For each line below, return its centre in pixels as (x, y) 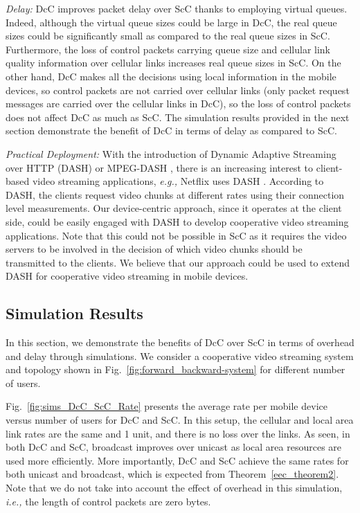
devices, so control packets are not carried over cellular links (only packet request (178, 90)
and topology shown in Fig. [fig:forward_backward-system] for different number (175, 369)
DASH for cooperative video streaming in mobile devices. (127, 276)
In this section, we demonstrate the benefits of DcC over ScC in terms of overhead (180, 342)
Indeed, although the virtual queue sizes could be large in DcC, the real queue (171, 22)
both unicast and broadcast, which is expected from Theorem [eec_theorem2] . (172, 474)
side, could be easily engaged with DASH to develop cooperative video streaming (177, 221)
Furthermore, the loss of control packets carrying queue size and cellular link (168, 49)
